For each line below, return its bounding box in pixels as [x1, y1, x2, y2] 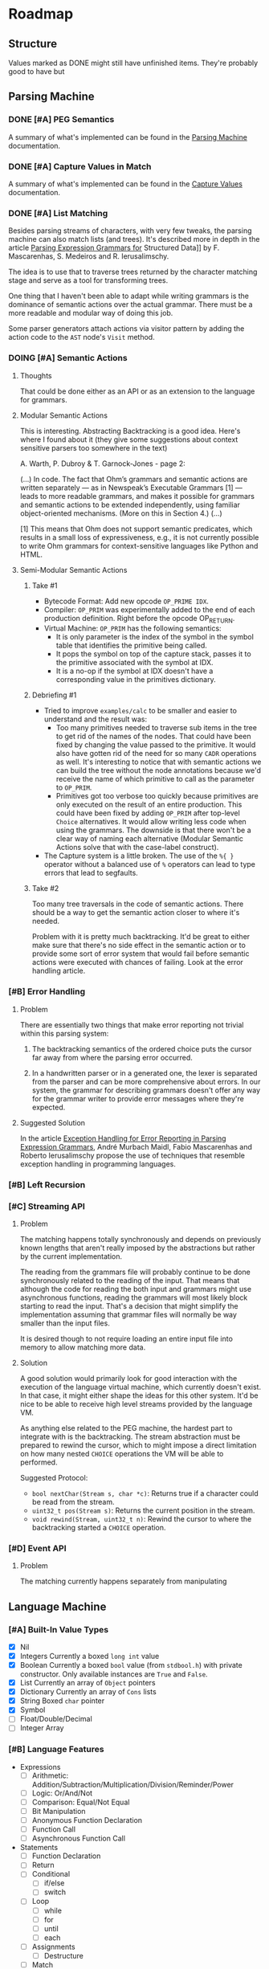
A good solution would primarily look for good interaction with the [19, 1373, 238, 1383]
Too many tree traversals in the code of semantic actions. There [31, 899, 244, 909]
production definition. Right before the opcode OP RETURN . [43, 613, 235, 625]
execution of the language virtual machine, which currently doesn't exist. [19, 1382, 262, 1391]
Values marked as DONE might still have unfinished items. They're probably [8, 58, 259, 67]
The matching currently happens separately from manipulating [19, 1576, 227, 1587]
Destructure [43, 1951, 84, 1960]
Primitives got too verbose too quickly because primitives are [55, 791, 259, 801]
